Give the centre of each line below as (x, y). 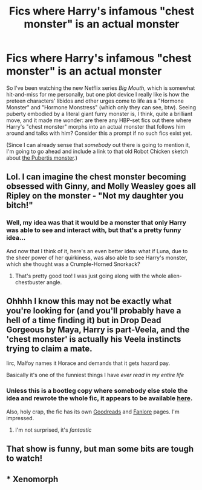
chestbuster (30, 282)
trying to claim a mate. (49, 349)
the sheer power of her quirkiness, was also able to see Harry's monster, (97, 257)
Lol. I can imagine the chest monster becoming (96, 177)
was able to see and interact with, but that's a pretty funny (94, 230)
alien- (175, 276)
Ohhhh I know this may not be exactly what (89, 301)
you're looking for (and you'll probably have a (94, 311)
